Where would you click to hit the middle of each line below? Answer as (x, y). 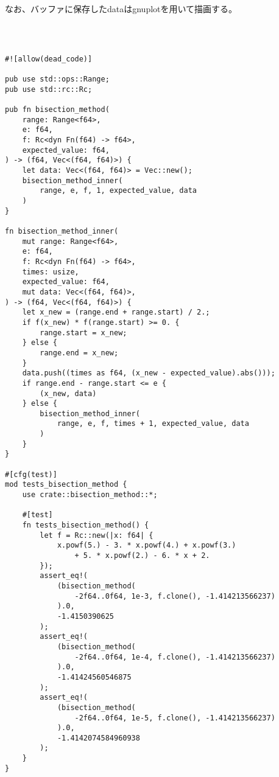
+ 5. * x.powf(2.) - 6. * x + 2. (142, 556)
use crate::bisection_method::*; (90, 495)
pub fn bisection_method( (57, 110)
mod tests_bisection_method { (66, 485)
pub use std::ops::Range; (57, 79)
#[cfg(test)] (31, 474)
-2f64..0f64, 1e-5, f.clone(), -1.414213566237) (175, 718)
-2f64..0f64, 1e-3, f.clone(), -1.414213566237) (175, 596)
